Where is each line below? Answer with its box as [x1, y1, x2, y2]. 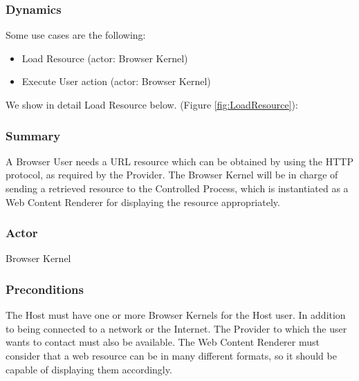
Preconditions [6, 280, 84, 297]
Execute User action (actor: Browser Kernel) [21, 74, 211, 89]
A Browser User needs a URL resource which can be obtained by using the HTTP [6, 154, 353, 168]
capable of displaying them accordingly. [6, 362, 172, 376]
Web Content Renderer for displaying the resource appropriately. [6, 194, 280, 209]
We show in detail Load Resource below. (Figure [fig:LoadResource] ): [6, 97, 298, 111]
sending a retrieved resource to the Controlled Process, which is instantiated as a [6, 181, 349, 195]
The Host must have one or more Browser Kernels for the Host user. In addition [6, 308, 346, 322]
